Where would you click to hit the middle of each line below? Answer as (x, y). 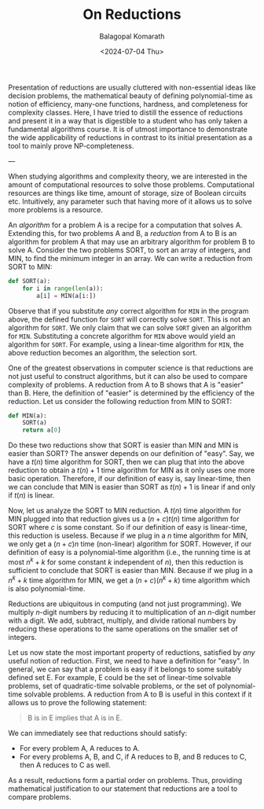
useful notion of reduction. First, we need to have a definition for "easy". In (129, 660)
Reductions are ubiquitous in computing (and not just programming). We (125, 604)
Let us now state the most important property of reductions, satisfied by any (132, 652)
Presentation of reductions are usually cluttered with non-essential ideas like (132, 87)
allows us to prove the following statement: (77, 702)
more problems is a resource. (56, 209)
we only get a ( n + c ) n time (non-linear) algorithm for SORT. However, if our (130, 544)
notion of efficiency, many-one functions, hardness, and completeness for (128, 104)
